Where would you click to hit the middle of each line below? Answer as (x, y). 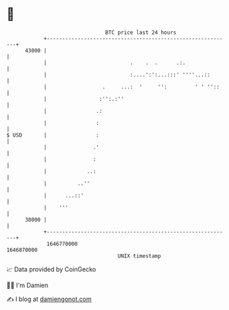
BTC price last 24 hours (141, 32)
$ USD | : (53, 135)
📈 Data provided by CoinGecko (51, 269)
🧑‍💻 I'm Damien (28, 285)
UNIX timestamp (139, 256)
